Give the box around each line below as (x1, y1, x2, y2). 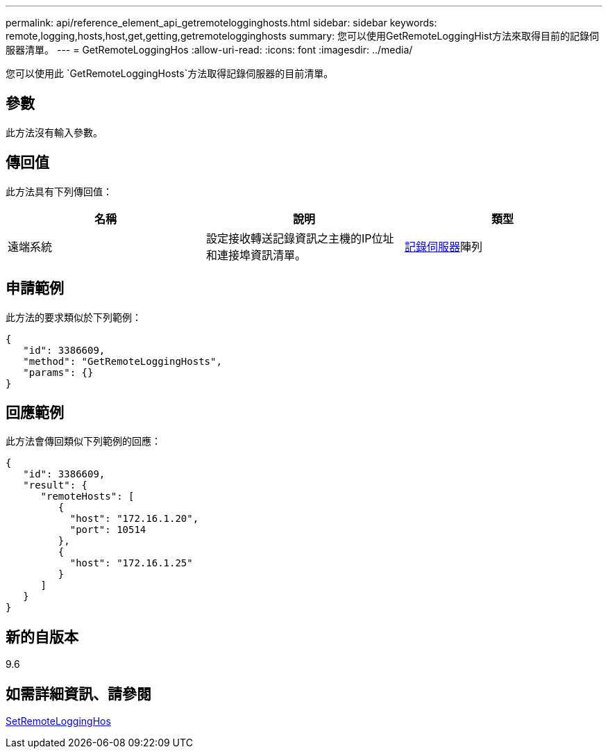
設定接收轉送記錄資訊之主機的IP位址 (205, 231, 394, 245)
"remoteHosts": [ (40, 491, 135, 502)
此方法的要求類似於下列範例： (6, 311, 142, 323)
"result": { (23, 480, 88, 491)
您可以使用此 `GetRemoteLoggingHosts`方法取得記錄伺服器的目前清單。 (6, 67, 334, 79)
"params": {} (23, 366, 94, 378)
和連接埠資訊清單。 (205, 247, 306, 262)
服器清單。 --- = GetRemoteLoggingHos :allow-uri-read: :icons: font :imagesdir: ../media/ (6, 44, 413, 56)
